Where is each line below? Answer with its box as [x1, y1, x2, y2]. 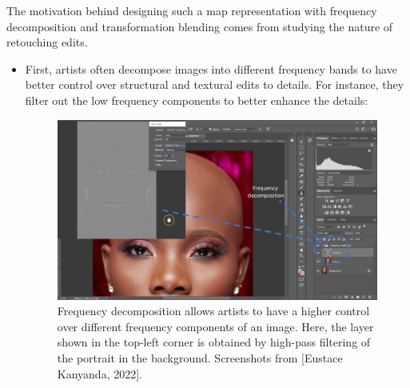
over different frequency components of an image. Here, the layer [57, 318, 374, 334]
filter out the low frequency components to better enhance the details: [25, 91, 368, 108]
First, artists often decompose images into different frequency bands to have [25, 60, 397, 77]
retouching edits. [6, 34, 88, 50]
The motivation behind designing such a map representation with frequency [6, 2, 377, 18]
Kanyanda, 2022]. [57, 365, 142, 382]
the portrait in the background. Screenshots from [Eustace [57, 350, 343, 366]
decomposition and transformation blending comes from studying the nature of [6, 18, 393, 34]
